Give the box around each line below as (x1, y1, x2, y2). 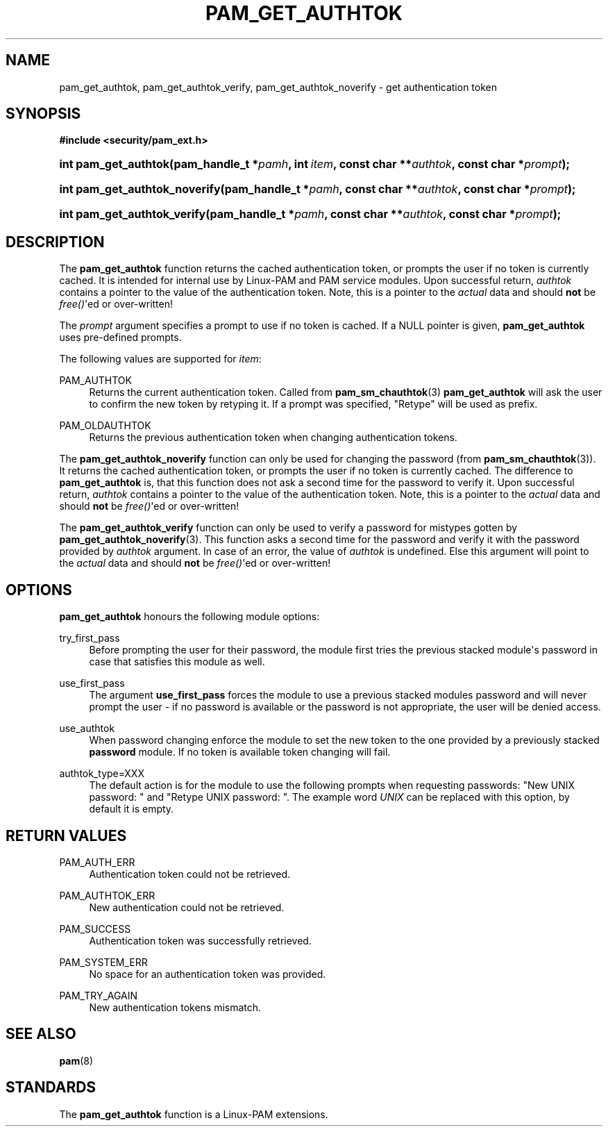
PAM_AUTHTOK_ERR (59, 889, 155, 901)
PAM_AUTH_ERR (59, 856, 135, 868)
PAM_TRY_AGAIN (59, 989, 138, 1001)
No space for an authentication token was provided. (89, 967, 326, 980)
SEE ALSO (6, 1025, 76, 1043)
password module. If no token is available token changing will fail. (89, 746, 391, 758)
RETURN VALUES (6, 826, 127, 844)
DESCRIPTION (6, 233, 105, 251)
